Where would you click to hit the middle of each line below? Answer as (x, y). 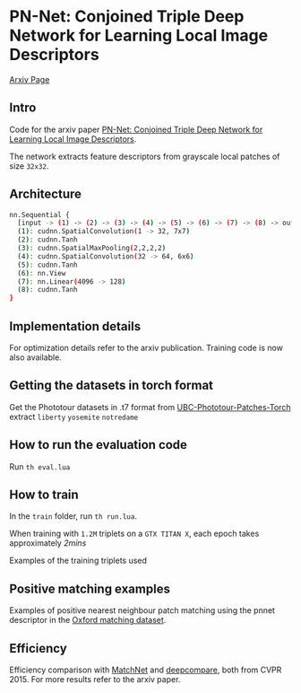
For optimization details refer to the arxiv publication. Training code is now (146, 348)
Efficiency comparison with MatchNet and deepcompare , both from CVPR (146, 670)
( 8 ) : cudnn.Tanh (47, 290)
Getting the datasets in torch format (111, 386)
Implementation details (75, 326)
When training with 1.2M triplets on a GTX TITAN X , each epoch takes (134, 534)
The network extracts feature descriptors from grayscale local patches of (145, 156)
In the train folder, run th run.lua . (73, 516)
